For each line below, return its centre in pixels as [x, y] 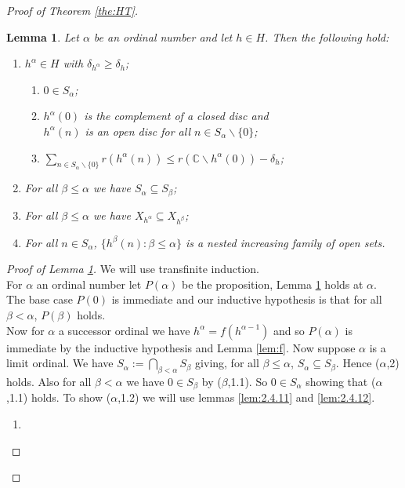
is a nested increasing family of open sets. [285, 242]
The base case [40, 299]
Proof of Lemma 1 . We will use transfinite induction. [133, 269]
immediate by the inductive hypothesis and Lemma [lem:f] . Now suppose [181, 347]
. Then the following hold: [327, 36]
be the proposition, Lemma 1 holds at [273, 284]
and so [289, 330]
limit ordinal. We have [60, 363]
